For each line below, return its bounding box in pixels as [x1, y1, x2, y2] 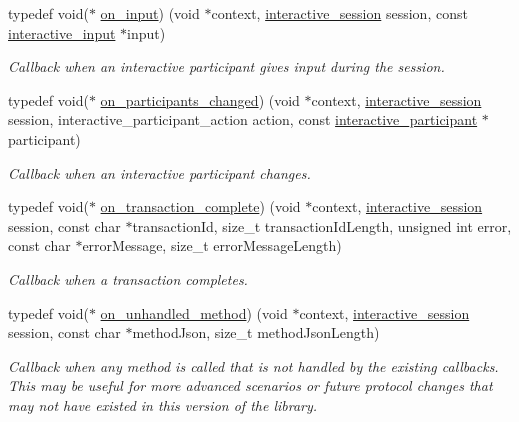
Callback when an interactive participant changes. [8, 162, 311, 183]
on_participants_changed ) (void [100, 89, 300, 110]
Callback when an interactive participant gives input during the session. [8, 56, 445, 77]
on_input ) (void [100, 3, 200, 23]
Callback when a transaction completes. [8, 268, 248, 289]
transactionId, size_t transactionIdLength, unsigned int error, [132, 215, 512, 236]
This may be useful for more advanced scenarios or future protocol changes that [8, 375, 493, 396]
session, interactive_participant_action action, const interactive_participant [8, 109, 478, 130]
